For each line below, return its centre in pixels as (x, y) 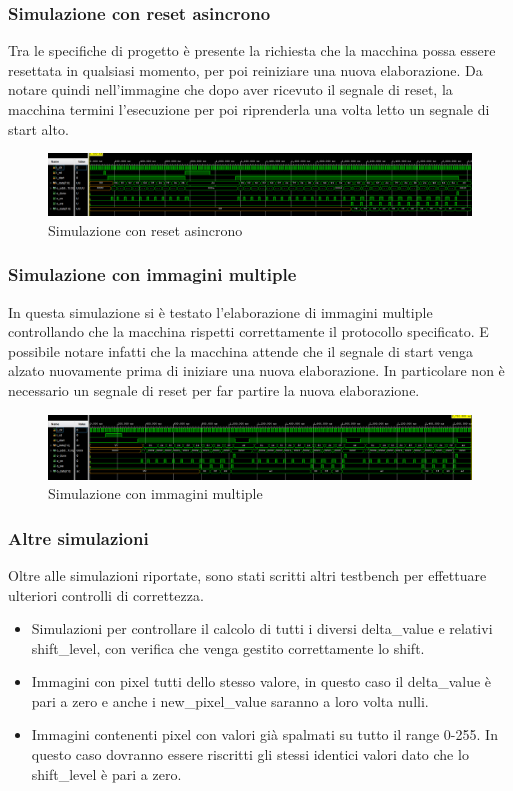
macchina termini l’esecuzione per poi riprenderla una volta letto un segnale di (249, 109)
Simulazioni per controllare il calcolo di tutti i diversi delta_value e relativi (262, 628)
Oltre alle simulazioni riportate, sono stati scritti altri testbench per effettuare (247, 574)
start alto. (38, 128)
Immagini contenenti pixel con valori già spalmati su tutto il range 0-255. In (264, 734)
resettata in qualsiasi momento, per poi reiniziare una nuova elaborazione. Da (245, 69)
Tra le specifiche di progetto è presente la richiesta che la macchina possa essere (252, 50)
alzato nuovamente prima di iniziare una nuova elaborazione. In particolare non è (256, 370)
